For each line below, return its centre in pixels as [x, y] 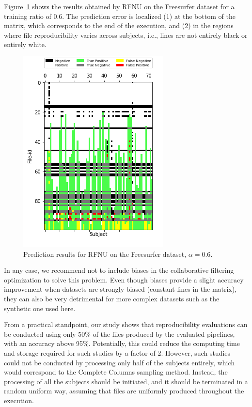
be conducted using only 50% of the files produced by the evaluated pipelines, [119, 334]
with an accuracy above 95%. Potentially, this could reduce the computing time [122, 343]
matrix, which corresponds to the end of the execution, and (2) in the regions [119, 25]
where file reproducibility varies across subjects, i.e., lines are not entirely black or [126, 35]
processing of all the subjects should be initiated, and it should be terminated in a [126, 381]
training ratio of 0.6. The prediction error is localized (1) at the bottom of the [120, 16]
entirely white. [25, 44]
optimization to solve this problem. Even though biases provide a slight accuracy [124, 279]
